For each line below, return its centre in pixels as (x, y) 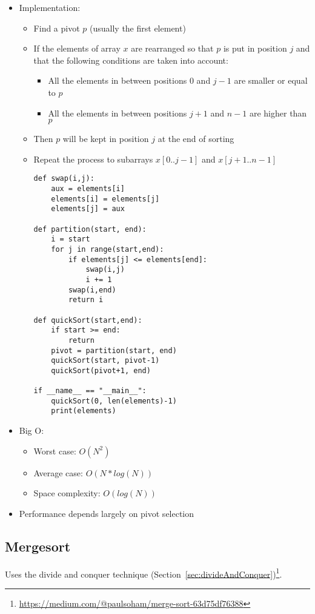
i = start (71, 239)
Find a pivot (57, 28)
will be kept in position (106, 139)
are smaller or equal (271, 80)
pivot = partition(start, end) (114, 350)
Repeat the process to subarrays (93, 159)
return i (86, 300)
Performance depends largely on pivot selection (107, 513)
